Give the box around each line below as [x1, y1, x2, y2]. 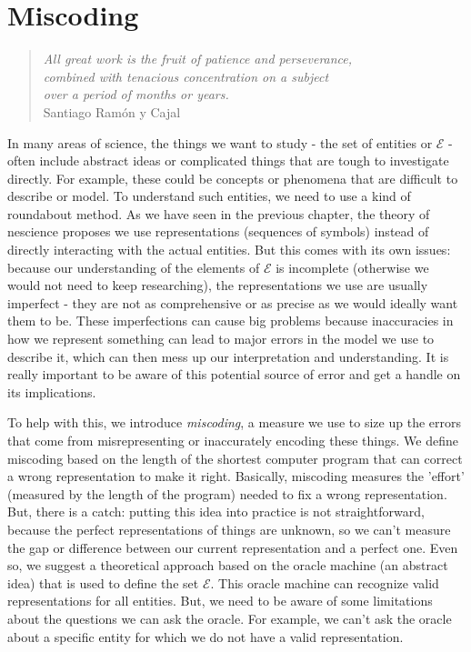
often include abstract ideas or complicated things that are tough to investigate [7, 151, 449, 170]
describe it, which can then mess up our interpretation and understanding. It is [7, 346, 449, 366]
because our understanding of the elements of [7, 257, 260, 276]
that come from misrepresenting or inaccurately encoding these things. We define [7, 431, 458, 449]
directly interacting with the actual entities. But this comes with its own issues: [7, 240, 451, 259]
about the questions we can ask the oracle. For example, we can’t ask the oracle [7, 608, 452, 627]
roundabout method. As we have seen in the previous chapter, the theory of [7, 204, 430, 223]
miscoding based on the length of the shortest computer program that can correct [7, 448, 463, 467]
